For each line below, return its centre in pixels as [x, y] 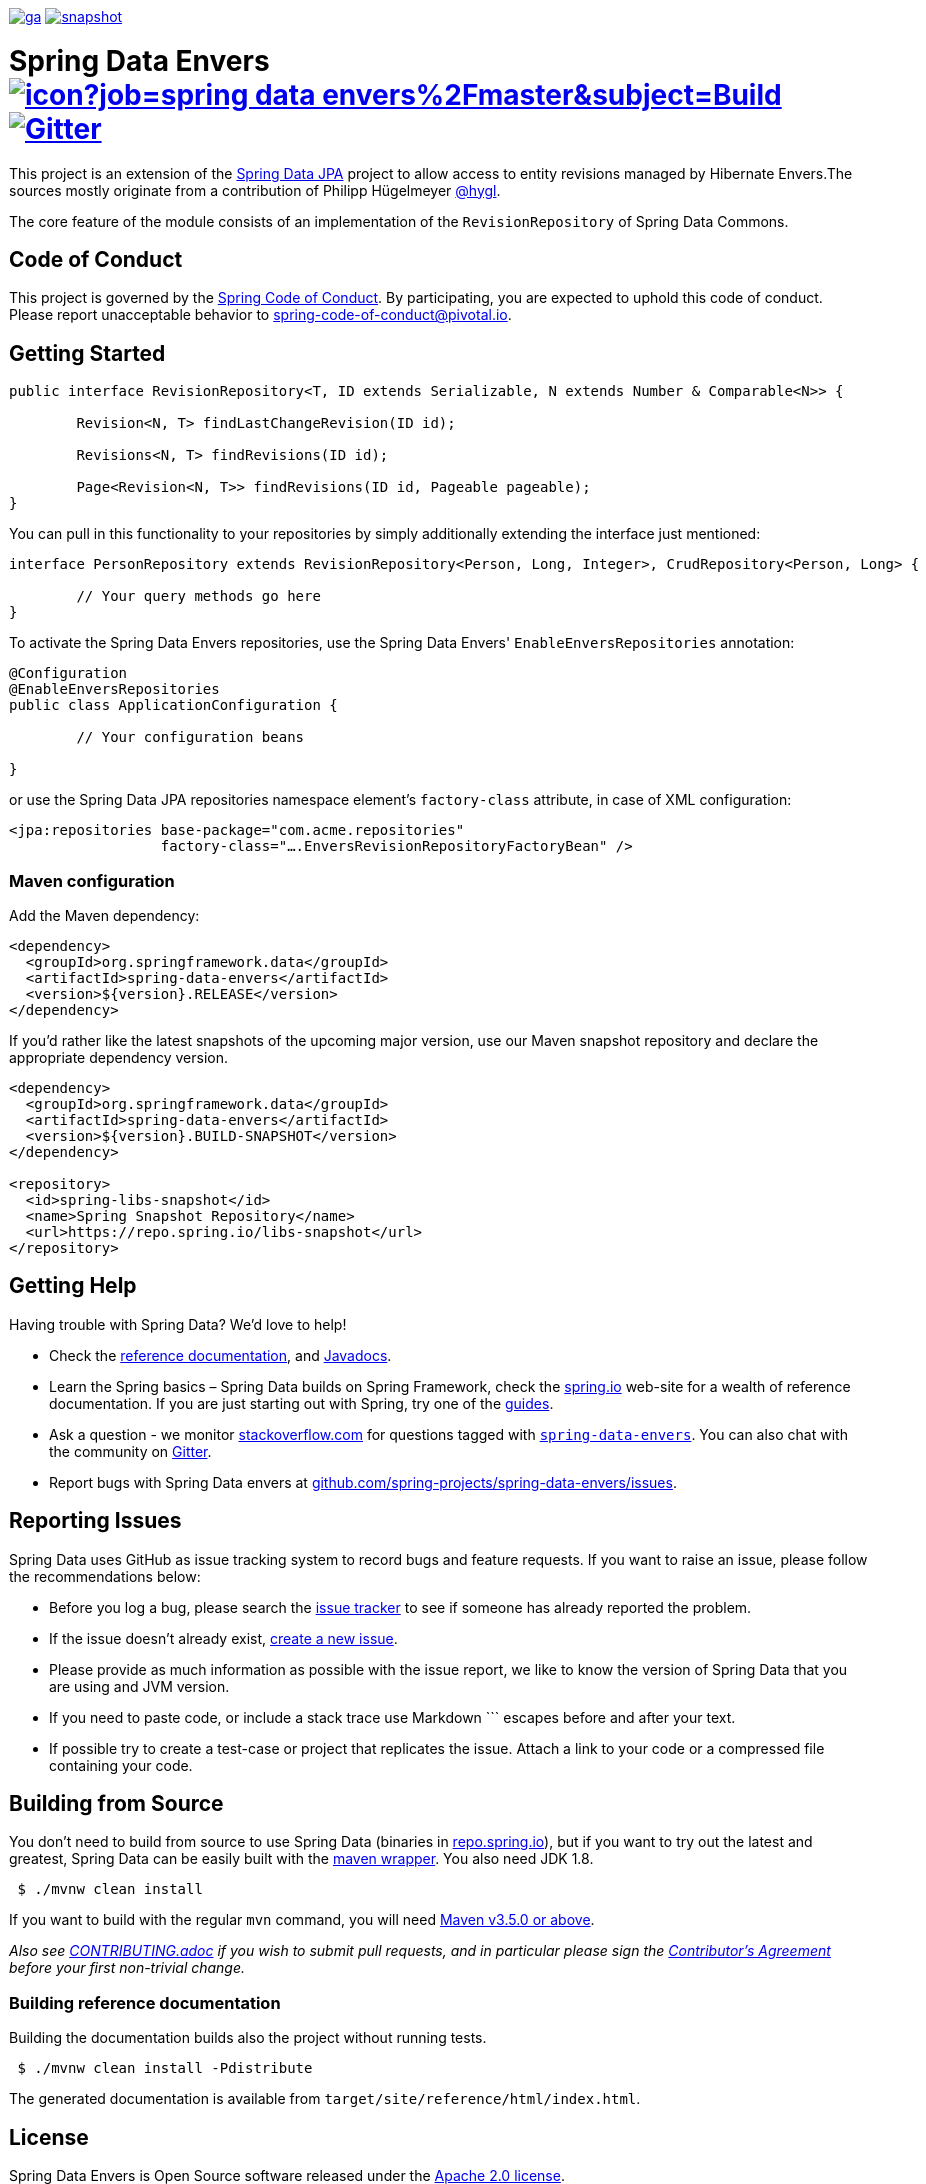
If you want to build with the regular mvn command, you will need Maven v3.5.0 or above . [302, 1920]
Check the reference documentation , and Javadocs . [220, 1355]
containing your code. [121, 1765]
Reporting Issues [95, 1521]
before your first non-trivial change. [127, 1968]
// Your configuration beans [190, 737]
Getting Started [87, 353]
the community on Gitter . [130, 1451]
